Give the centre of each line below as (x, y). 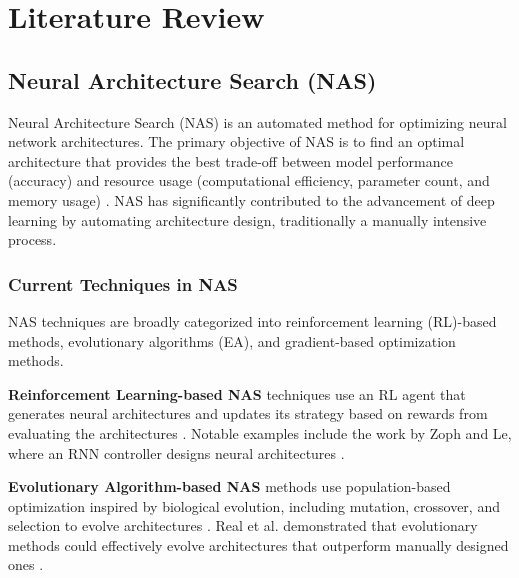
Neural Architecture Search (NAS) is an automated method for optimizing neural (257, 121)
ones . (26, 564)
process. (32, 239)
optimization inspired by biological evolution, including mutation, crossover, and (254, 505)
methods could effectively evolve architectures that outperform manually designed (258, 544)
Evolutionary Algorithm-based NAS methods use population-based (229, 486)
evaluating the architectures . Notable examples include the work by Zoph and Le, (260, 432)
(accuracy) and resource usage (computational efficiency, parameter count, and (249, 180)
